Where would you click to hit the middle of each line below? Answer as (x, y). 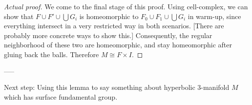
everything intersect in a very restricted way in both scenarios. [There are (114, 26)
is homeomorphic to (109, 16)
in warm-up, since (214, 16)
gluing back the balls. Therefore (52, 54)
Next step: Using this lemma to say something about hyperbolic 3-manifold (117, 87)
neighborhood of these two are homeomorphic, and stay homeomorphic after (118, 45)
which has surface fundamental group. (61, 96)
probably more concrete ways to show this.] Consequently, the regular (108, 35)
